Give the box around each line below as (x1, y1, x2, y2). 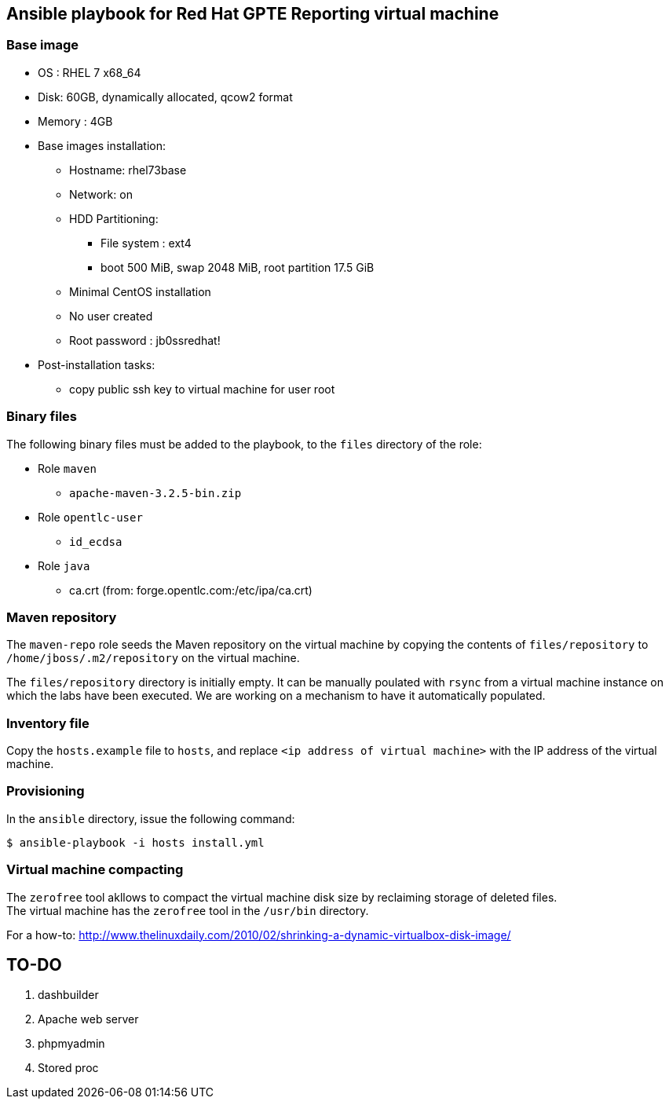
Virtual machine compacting (6, 862, 184, 878)
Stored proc (38, 1061, 99, 1075)
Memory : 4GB (38, 114, 113, 128)
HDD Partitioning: (69, 211, 159, 225)
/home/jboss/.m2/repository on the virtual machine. (6, 651, 300, 665)
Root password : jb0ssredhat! (69, 333, 221, 347)
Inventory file (6, 715, 90, 731)
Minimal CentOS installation (69, 284, 211, 298)
